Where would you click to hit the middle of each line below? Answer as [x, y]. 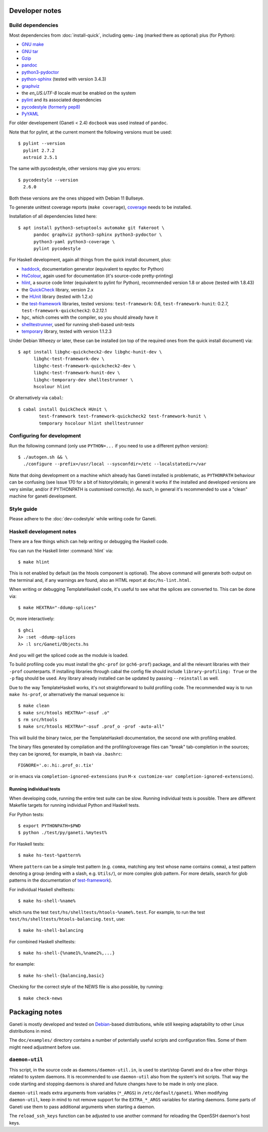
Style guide [23, 509]
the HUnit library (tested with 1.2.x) [57, 297]
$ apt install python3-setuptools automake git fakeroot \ [91, 228]
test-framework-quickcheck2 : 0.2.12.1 [64, 311]
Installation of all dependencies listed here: [53, 216]
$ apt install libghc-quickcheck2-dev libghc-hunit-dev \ [90, 352]
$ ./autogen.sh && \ [43, 457]
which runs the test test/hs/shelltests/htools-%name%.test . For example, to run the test [107, 912]
